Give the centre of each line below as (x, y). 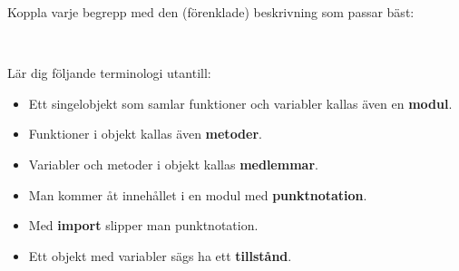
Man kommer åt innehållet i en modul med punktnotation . (198, 194)
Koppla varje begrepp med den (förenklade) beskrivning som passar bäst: (211, 12)
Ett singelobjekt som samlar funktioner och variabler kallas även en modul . (240, 103)
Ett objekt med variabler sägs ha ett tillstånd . (160, 255)
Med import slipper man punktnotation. (143, 225)
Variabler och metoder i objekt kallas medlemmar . (173, 164)
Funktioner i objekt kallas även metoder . (145, 134)
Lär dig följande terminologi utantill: (109, 73)
